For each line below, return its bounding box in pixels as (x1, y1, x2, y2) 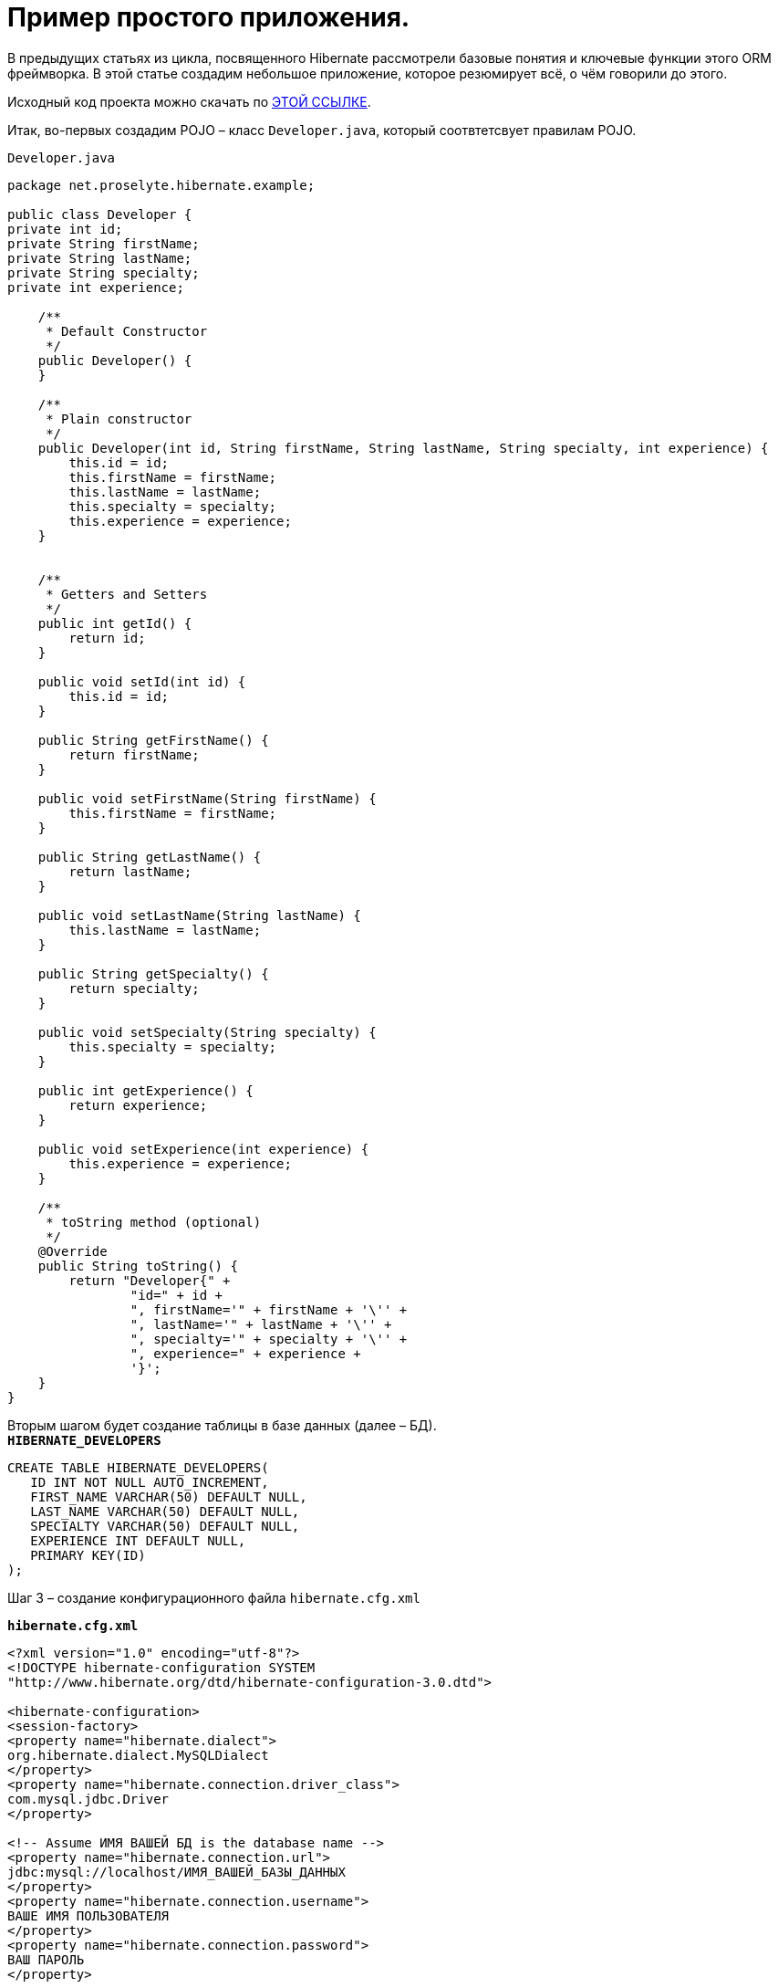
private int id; (7, 221, 123, 236)
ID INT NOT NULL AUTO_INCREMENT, (30, 1474, 269, 1490)
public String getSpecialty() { (37, 966, 269, 981)
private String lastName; (7, 250, 192, 266)
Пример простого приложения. (7, 2, 410, 33)
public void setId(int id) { (37, 674, 246, 689)
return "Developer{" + (68, 1272, 231, 1288)
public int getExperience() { (37, 1083, 254, 1098)
